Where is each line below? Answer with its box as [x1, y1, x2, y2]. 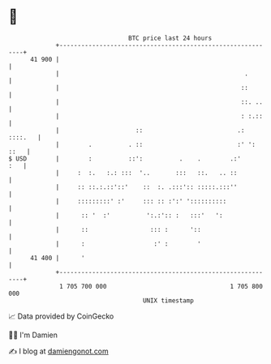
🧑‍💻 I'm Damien [8, 330, 58, 340]
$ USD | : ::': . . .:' [8, 154, 242, 163]
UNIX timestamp [142, 296, 195, 305]
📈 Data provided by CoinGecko [8, 311, 114, 321]
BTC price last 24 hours [128, 34, 213, 42]
